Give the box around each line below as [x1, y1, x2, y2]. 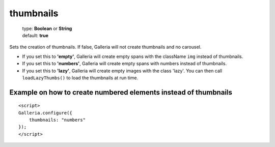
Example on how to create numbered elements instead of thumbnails [9, 88, 233, 97]
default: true [22, 32, 48, 38]
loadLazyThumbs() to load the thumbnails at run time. [22, 74, 139, 81]
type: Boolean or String [22, 25, 72, 32]
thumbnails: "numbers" [29, 117, 86, 123]
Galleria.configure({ [18, 110, 72, 115]
